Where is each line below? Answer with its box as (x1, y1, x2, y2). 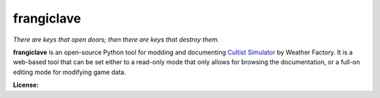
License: (13, 81, 39, 90)
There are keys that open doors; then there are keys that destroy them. (13, 35, 220, 44)
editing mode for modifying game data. (13, 68, 127, 76)
